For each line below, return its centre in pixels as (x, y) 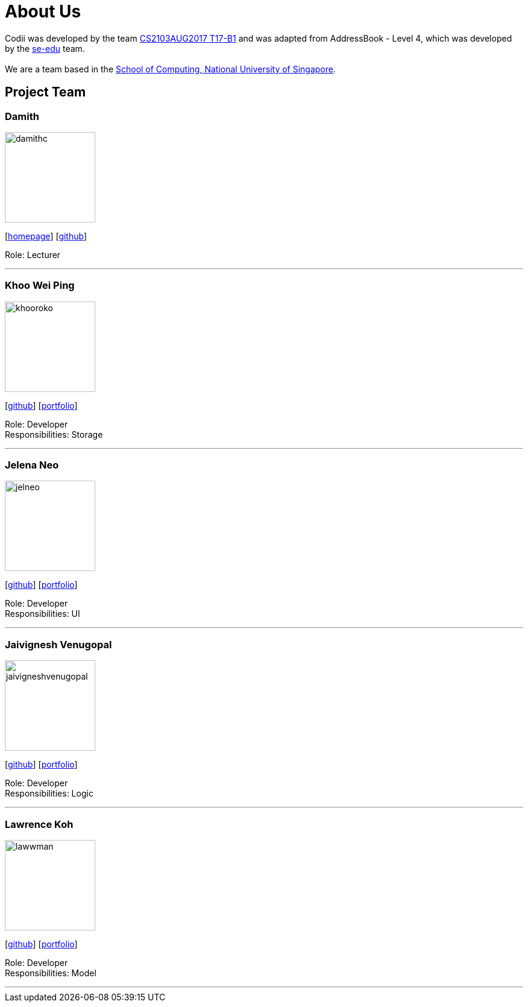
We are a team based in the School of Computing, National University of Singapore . (171, 69)
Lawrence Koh (39, 824)
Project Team (46, 92)
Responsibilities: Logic (49, 794)
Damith (22, 116)
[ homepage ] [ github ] (46, 236)
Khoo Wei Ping (40, 286)
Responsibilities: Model (51, 973)
